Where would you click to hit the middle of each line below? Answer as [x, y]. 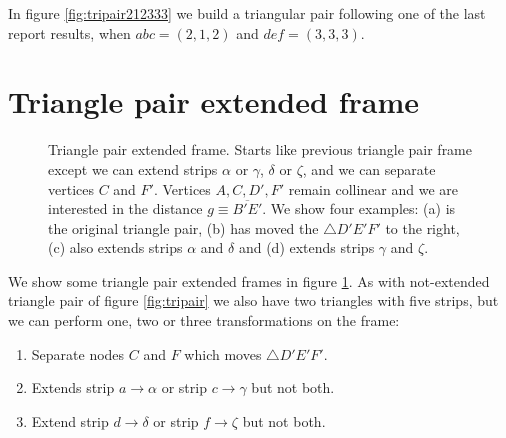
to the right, [422, 227]
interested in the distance [125, 208]
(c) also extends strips [115, 247]
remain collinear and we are [373, 188]
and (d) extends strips [306, 247]
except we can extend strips [133, 168]
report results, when [69, 32]
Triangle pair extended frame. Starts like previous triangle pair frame [260, 149]
